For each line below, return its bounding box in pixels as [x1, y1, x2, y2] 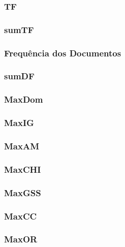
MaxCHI [4, 163, 41, 175]
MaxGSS [4, 186, 41, 199]
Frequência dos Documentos [4, 46, 121, 59]
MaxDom [4, 93, 43, 106]
